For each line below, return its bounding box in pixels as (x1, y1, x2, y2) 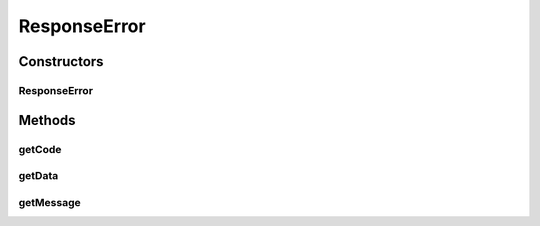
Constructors (18, 53, 104, 70)
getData (18, 169, 59, 183)
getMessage (18, 195, 82, 209)
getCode (18, 142, 62, 156)
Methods (18, 111, 76, 129)
